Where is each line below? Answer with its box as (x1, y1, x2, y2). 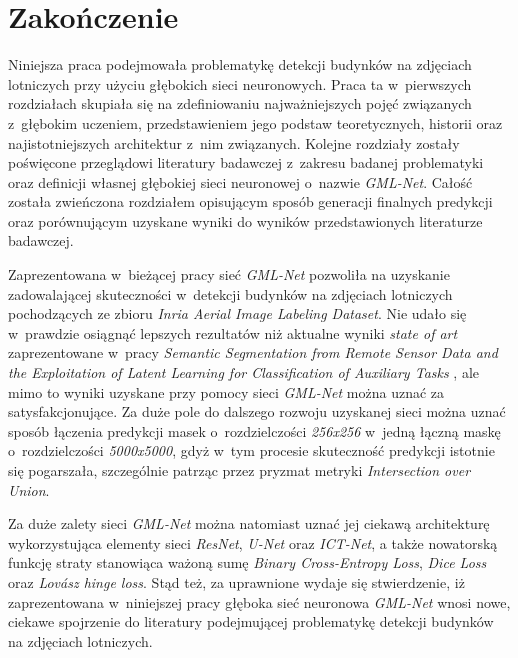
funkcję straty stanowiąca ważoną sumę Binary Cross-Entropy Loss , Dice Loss (8, 552, 487, 573)
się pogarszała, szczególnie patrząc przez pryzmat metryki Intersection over (8, 460, 471, 480)
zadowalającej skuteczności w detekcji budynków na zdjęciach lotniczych (8, 283, 453, 304)
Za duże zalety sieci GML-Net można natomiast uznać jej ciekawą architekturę (8, 513, 490, 534)
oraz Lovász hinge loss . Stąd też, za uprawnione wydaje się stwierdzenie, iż (8, 571, 465, 592)
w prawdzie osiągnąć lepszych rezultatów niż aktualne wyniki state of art (8, 322, 458, 343)
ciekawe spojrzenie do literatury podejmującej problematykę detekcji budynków (8, 611, 494, 632)
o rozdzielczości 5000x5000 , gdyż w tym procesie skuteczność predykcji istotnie (8, 440, 495, 461)
